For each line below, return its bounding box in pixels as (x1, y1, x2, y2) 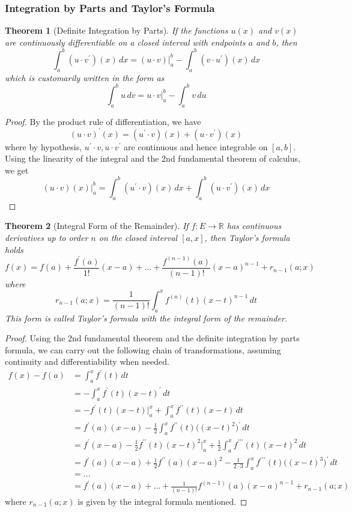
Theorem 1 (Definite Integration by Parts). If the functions (5, 24, 228, 37)
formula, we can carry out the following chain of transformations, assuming (5, 343, 281, 356)
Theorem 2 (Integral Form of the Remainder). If (5, 219, 189, 232)
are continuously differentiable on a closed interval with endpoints (5, 35, 246, 48)
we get (5, 163, 29, 176)
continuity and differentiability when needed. (5, 355, 169, 368)
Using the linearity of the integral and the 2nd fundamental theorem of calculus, (5, 152, 300, 165)
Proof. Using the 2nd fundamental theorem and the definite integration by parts (5, 332, 300, 344)
